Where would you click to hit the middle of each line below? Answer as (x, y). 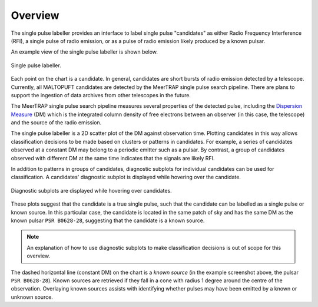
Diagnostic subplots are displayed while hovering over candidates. (91, 190)
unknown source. (32, 297)
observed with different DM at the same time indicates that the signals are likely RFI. (113, 158)
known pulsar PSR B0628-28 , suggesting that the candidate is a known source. (108, 220)
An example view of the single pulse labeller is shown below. (85, 52)
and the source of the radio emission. (56, 123)
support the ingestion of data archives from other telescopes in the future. (101, 95)
